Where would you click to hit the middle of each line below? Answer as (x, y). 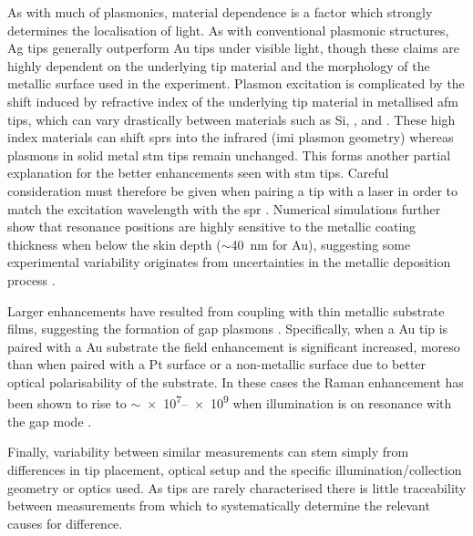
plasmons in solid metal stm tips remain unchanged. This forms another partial (229, 155)
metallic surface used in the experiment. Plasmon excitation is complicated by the (236, 83)
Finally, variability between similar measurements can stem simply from (208, 452)
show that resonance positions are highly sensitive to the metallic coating (212, 227)
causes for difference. (65, 523)
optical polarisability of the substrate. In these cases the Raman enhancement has (236, 381)
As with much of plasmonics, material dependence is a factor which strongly (220, 12)
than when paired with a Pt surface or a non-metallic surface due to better (217, 364)
